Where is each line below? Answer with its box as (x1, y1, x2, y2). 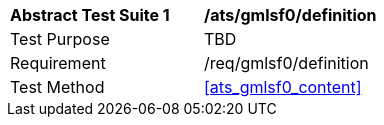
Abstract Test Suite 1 (10, 5, 170, 25)
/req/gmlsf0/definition (204, 53, 369, 73)
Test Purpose (10, 29, 110, 49)
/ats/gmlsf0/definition (204, 5, 377, 25)
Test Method (10, 77, 105, 97)
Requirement (10, 53, 106, 73)
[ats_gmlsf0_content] (204, 77, 362, 97)
